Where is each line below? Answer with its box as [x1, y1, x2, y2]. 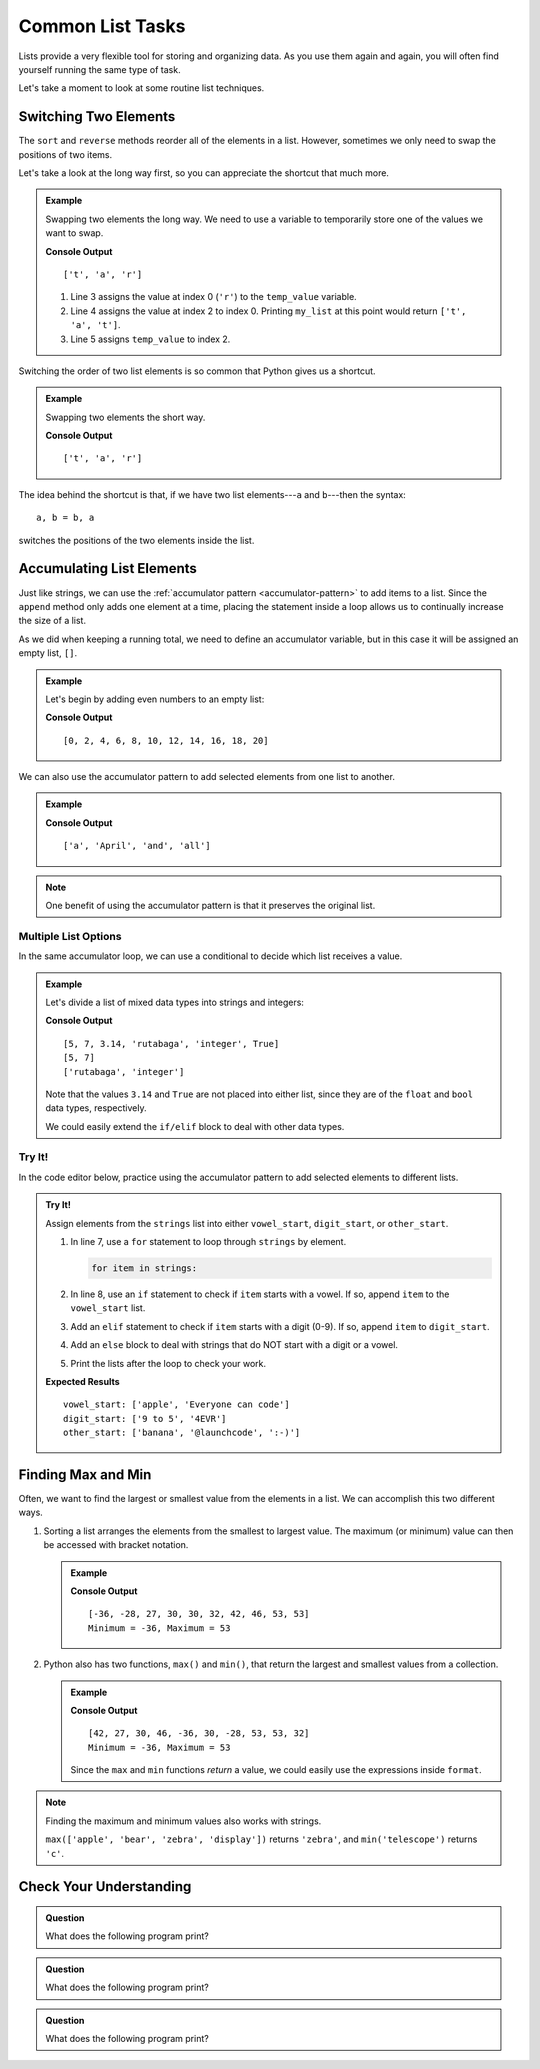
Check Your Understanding [18, 1878, 192, 1895]
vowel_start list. [70, 1302, 146, 1314]
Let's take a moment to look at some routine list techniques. [18, 82, 265, 94]
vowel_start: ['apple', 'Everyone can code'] [63, 1399, 290, 1410]
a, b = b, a [36, 512, 95, 524]
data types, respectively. [45, 1102, 147, 1114]
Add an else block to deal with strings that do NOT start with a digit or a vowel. [70, 1339, 399, 1351]
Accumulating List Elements [18, 560, 197, 577]
